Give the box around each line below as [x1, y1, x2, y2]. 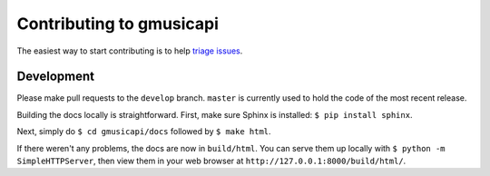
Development [16, 69, 95, 84]
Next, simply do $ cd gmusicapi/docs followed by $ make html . [16, 126, 271, 137]
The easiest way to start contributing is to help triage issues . [16, 45, 243, 56]
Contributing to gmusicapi [16, 14, 220, 34]
